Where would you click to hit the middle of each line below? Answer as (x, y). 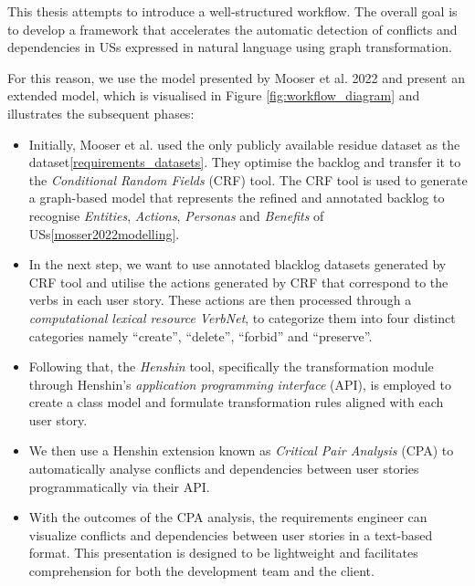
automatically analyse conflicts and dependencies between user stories (224, 469)
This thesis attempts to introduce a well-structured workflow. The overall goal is (232, 11)
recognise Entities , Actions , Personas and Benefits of (176, 215)
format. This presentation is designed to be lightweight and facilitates (223, 553)
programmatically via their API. (119, 486)
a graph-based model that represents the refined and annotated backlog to (237, 198)
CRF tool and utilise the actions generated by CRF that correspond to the (238, 282)
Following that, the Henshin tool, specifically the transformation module (231, 366)
